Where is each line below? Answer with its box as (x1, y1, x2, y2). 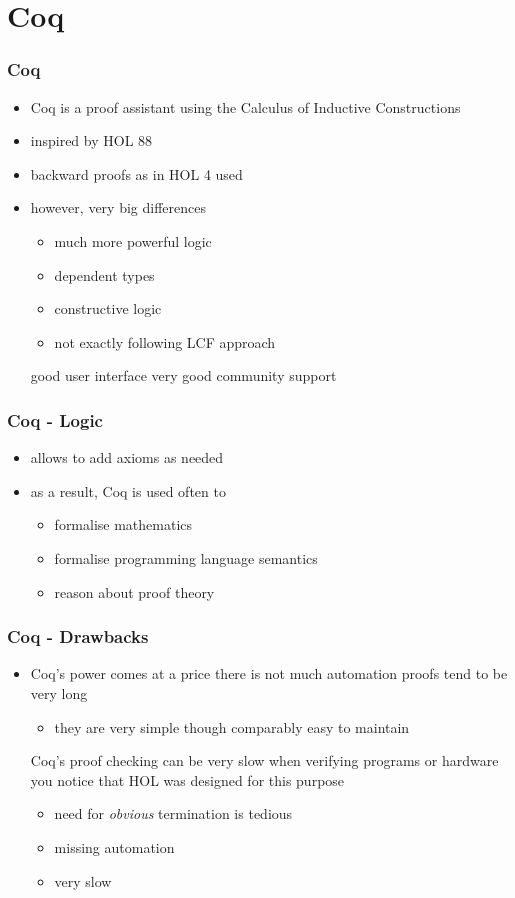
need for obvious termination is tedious (54, 803, 293, 824)
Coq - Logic (7, 407, 103, 432)
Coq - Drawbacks (7, 624, 149, 649)
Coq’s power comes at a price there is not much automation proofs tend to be (30, 663, 508, 684)
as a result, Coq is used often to (30, 480, 226, 501)
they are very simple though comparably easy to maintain (54, 716, 410, 737)
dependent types (54, 264, 155, 285)
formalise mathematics (54, 514, 193, 535)
